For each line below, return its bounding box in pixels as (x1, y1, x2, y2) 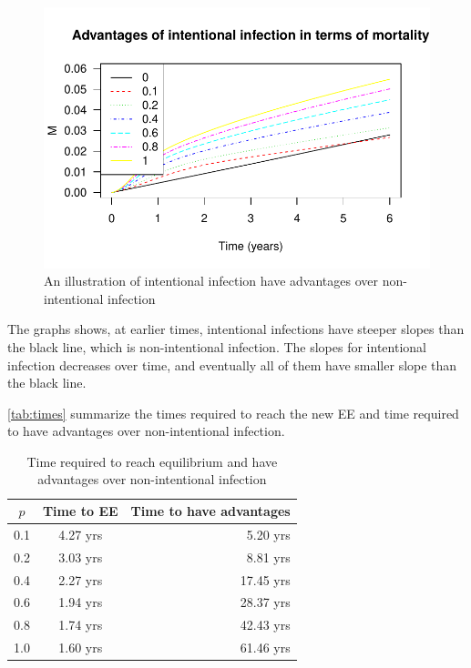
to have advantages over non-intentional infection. (7, 421, 285, 440)
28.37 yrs (240, 592, 291, 612)
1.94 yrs (58, 592, 103, 612)
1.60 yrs (58, 638, 103, 657)
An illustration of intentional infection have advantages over (44, 271, 378, 290)
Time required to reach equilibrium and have (26, 451, 278, 471)
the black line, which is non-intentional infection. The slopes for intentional (7, 337, 426, 356)
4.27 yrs (58, 524, 103, 543)
